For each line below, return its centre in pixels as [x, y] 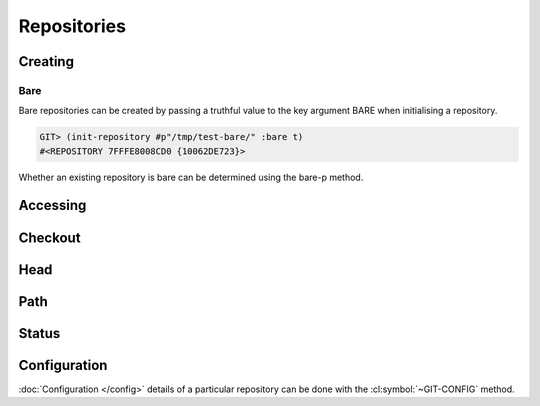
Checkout [49, 237]
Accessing [52, 205]
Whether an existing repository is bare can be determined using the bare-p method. [191, 177]
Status [39, 333]
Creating [46, 61]
